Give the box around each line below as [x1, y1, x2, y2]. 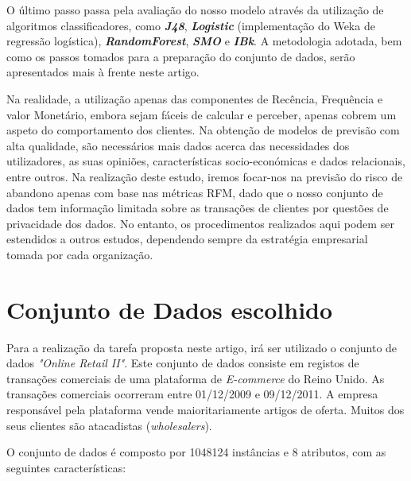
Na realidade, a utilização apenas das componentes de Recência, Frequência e [6, 90, 383, 107]
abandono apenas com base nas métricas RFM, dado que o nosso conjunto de [6, 184, 383, 200]
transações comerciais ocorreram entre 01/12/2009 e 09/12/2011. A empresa [6, 386, 378, 402]
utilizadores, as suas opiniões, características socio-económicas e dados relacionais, [6, 153, 405, 169]
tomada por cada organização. [6, 246, 153, 262]
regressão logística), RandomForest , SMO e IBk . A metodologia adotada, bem [6, 33, 402, 49]
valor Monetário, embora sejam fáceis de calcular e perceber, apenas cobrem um [6, 106, 397, 122]
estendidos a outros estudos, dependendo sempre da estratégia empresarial [6, 231, 368, 247]
